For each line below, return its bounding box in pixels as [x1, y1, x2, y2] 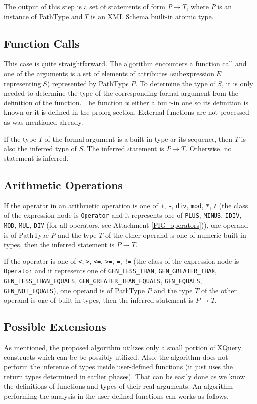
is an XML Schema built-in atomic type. [91, 11, 214, 21]
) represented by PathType [47, 78, 129, 88]
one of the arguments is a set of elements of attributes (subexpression [4, 68, 214, 78]
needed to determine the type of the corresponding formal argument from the [4, 88, 238, 98]
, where [186, 1, 209, 11]
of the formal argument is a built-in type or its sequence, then [44, 133, 232, 144]
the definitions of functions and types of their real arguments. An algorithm [4, 381, 233, 391]
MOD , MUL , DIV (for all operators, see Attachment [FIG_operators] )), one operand [4, 219, 248, 230]
